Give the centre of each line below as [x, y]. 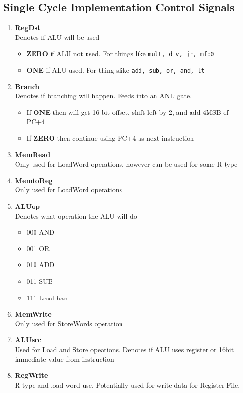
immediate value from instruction [64, 359]
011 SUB [40, 281]
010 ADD [41, 265]
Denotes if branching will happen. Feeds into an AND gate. [103, 96]
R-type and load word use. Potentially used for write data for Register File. [127, 384]
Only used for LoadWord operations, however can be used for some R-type [126, 164]
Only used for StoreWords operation [69, 323]
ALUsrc [28, 340]
